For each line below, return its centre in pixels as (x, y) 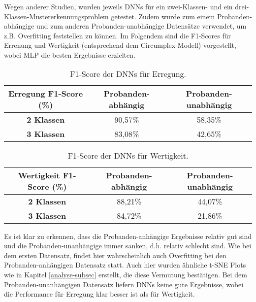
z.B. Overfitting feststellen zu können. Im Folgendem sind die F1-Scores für (118, 35)
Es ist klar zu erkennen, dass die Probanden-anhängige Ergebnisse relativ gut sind (128, 236)
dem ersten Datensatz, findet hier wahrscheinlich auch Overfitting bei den (115, 255)
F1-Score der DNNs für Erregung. (128, 73)
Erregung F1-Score (46, 93)
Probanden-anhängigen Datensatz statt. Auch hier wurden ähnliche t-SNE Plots (125, 265)
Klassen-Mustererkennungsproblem (56, 16)
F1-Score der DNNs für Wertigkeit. (128, 155)
